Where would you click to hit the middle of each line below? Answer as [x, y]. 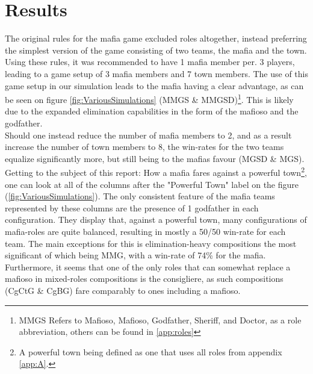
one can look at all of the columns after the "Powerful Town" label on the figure [152, 184]
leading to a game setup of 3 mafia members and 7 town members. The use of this [156, 73]
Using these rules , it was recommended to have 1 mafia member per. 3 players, [150, 62]
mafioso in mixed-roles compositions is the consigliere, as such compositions [144, 279]
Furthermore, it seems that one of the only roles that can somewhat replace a [148, 266]
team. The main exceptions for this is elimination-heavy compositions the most [151, 243]
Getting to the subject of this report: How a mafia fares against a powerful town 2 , [156, 171]
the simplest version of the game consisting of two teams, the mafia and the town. [156, 50]
